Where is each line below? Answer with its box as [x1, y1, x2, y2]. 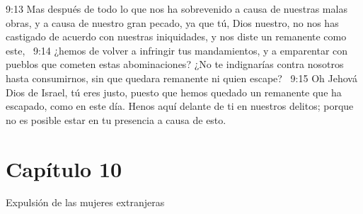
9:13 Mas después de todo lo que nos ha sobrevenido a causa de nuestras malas [6, 1, 347, 16]
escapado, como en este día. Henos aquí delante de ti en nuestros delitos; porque [6, 98, 354, 113]
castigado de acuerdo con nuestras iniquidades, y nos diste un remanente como [6, 29, 347, 44]
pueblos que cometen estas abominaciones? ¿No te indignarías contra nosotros [6, 57, 344, 72]
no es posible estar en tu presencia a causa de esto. [6, 112, 226, 127]
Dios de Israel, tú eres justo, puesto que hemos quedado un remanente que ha [6, 84, 342, 99]
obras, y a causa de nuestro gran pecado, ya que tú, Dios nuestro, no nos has [6, 15, 339, 30]
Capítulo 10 [6, 154, 122, 183]
